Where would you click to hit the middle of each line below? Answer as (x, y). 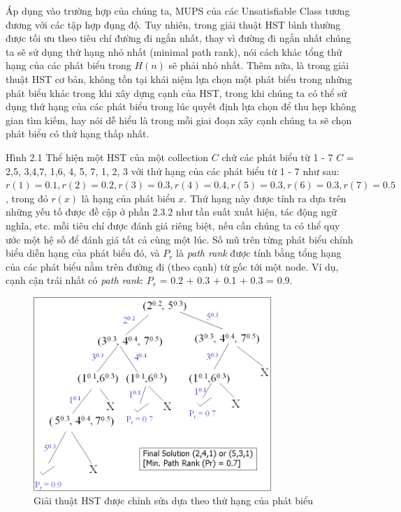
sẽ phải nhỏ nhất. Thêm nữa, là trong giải (259, 65)
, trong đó (27, 198)
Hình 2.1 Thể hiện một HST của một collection (107, 157)
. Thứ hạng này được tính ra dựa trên (265, 198)
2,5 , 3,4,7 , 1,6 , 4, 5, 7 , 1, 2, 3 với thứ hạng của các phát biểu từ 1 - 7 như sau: (173, 171)
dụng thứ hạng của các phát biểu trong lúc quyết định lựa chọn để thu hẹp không (181, 106)
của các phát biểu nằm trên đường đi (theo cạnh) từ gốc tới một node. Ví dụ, (172, 266)
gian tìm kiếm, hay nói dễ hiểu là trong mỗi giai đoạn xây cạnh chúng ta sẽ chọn (179, 120)
